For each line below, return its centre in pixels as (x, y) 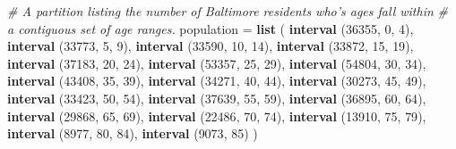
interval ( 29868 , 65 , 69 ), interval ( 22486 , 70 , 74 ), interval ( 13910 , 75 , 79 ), (217, 116)
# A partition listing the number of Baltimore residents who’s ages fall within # (228, 11)
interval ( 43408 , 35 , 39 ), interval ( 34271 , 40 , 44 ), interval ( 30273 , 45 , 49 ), (217, 81)
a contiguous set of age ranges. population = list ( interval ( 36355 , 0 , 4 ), (211, 28)
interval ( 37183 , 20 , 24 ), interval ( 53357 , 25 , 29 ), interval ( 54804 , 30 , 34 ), (217, 63)
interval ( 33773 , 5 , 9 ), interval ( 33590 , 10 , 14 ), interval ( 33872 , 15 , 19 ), (211, 46)
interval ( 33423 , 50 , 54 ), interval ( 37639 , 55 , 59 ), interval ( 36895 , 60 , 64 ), (217, 98)
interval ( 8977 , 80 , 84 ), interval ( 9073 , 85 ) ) (133, 133)
